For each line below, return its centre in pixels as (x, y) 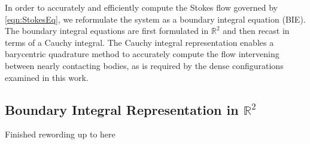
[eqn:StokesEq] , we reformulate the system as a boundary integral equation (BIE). (155, 19)
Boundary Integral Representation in (122, 109)
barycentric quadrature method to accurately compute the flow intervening (142, 54)
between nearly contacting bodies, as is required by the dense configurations (144, 65)
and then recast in (256, 31)
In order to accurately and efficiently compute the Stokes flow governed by (141, 7)
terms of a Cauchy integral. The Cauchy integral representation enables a (139, 42)
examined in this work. (47, 77)
